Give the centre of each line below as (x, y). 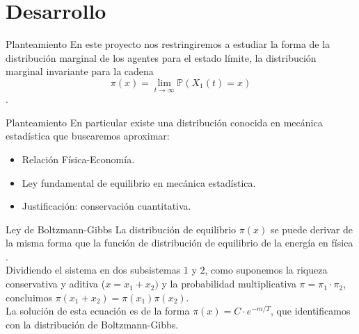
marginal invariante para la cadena (80, 71)
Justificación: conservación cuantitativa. (106, 206)
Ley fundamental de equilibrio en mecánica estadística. (139, 182)
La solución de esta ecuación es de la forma (98, 311)
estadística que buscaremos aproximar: (88, 136)
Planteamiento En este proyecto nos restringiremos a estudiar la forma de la (168, 44)
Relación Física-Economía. (78, 159)
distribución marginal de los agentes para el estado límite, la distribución (161, 57)
